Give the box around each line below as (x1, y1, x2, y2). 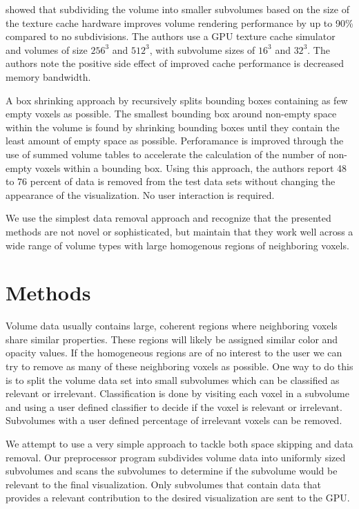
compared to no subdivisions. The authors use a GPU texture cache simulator (6, 29, 336, 44)
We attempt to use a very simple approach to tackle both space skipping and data (6, 436, 353, 450)
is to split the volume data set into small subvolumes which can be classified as (6, 372, 340, 387)
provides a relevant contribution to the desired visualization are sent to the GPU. (6, 490, 350, 505)
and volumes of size (6, 42, 88, 57)
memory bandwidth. (6, 69, 91, 84)
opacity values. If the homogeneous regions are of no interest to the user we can (6, 345, 342, 360)
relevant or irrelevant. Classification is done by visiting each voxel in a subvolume (6, 386, 349, 401)
